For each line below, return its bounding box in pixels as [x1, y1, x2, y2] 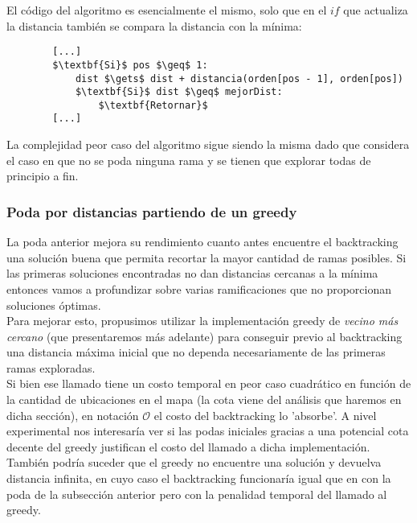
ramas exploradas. [6, 359, 96, 376]
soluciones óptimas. [6, 296, 101, 313]
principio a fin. [6, 167, 79, 184]
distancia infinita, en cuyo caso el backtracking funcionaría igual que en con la [6, 470, 391, 487]
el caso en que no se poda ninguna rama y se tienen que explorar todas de [6, 151, 371, 168]
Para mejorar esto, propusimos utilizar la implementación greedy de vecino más [6, 312, 399, 329]
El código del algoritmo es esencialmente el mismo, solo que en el [6, 2, 327, 18]
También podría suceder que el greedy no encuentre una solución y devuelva [6, 454, 382, 471]
